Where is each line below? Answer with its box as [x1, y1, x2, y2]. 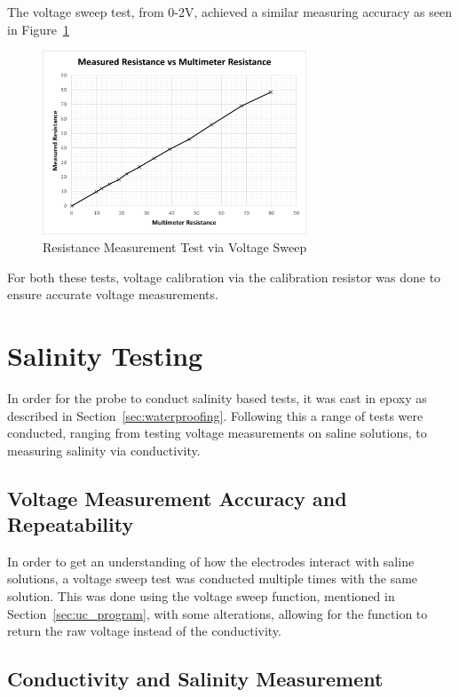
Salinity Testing [7, 337, 203, 373]
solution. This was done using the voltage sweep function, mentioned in [7, 587, 395, 606]
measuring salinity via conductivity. [7, 440, 201, 459]
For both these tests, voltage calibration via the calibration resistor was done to [7, 267, 441, 286]
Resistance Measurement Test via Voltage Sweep [43, 238, 307, 257]
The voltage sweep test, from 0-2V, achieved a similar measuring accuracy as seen [7, 3, 453, 20]
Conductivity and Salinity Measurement [7, 665, 384, 693]
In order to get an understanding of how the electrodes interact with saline [7, 551, 415, 570]
